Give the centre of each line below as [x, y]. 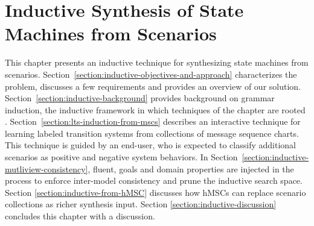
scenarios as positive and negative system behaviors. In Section [121, 157]
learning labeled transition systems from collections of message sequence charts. [152, 133]
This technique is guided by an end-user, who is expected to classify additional [150, 145]
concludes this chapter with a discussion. [80, 216]
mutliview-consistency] [46, 168]
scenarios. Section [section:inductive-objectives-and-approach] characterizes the [151, 74]
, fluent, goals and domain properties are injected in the [191, 168]
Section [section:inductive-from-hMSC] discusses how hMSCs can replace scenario [155, 192]
